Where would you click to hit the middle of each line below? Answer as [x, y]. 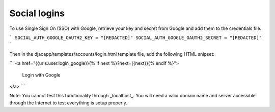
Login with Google [41, 75]
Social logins [37, 13]
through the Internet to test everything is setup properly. [68, 103]
